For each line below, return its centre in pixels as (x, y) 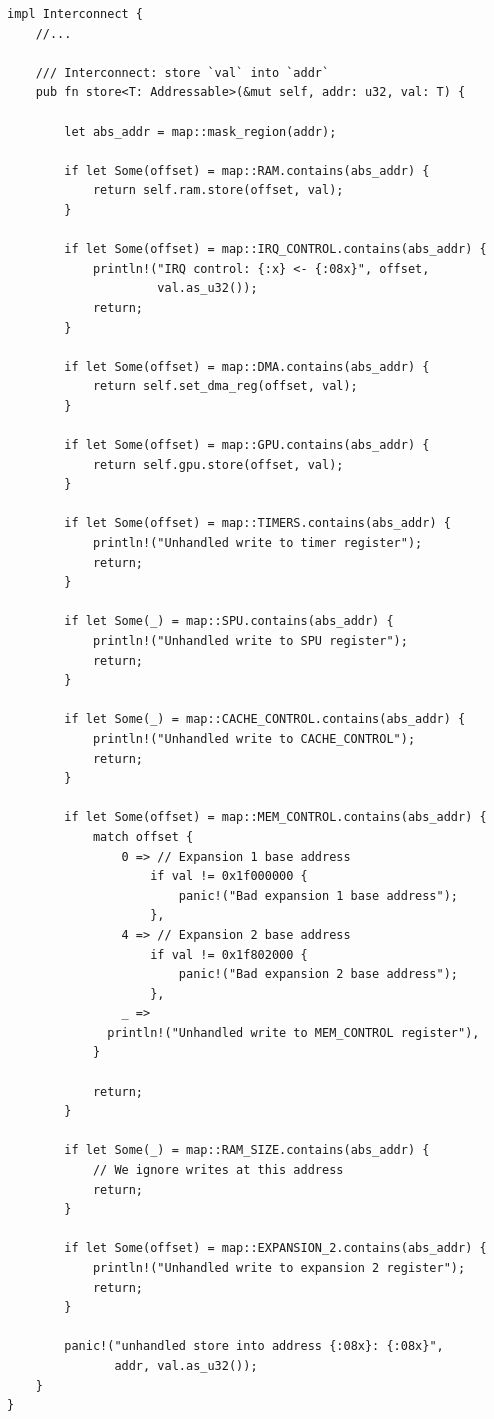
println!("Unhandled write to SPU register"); (250, 641)
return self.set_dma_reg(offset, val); (225, 386)
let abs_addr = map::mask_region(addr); (200, 131)
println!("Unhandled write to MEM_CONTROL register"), (293, 1032)
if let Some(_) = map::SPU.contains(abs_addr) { (229, 621)
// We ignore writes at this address (218, 1170)
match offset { (143, 836)
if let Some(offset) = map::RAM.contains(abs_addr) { (247, 170)
